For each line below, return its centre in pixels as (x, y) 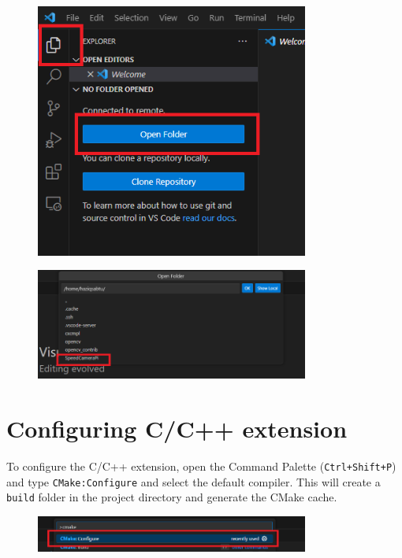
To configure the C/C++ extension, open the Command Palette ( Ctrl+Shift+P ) (201, 466)
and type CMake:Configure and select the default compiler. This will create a (194, 481)
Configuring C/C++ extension (177, 429)
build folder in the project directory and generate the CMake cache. (172, 497)
